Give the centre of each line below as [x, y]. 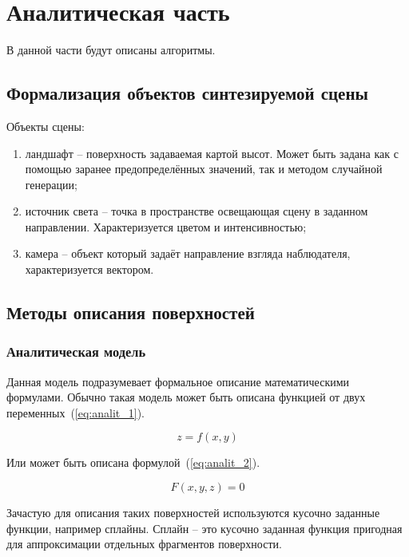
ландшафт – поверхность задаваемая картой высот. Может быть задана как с [212, 153]
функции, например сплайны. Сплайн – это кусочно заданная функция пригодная [204, 528]
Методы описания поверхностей [131, 312]
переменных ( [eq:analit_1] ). [75, 412]
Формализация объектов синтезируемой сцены [187, 93]
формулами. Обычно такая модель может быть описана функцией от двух [186, 397]
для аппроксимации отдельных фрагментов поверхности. [144, 544]
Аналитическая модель [76, 352]
